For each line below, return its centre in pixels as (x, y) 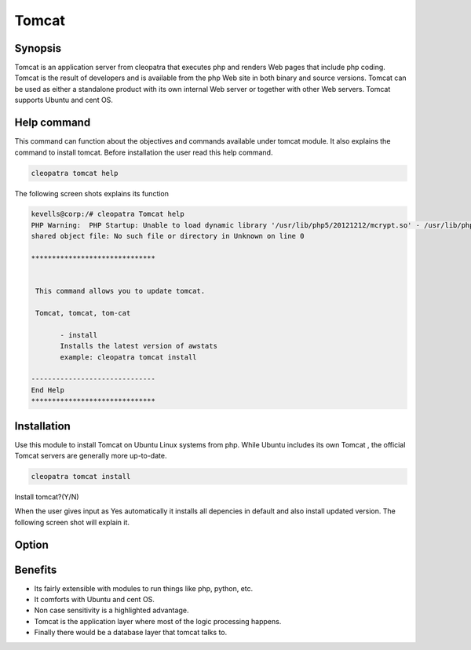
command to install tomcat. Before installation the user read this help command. (144, 152)
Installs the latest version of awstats (139, 346)
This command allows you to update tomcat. (120, 291)
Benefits (36, 570)
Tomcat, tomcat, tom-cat (83, 313)
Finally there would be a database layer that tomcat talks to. (131, 633)
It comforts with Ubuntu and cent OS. (94, 600)
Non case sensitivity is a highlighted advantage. (111, 610)
